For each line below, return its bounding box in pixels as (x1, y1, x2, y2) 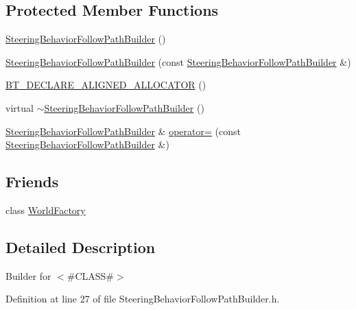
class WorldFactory (5, 202, 86, 217)
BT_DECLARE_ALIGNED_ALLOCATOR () (5, 77, 206, 92)
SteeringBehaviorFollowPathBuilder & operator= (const (5, 123, 241, 138)
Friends (5, 171, 59, 192)
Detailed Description (5, 236, 156, 257)
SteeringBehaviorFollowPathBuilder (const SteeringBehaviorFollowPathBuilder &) (5, 54, 351, 69)
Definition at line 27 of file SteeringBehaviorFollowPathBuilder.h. (5, 291, 280, 306)
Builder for (5, 268, 51, 283)
